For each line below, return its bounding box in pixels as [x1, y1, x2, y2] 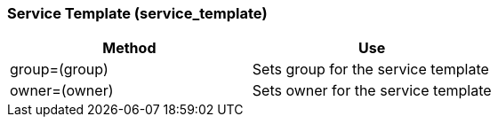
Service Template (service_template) [7, 4, 268, 22]
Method [102, 39, 157, 58]
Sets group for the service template [252, 60, 489, 79]
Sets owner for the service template [252, 81, 492, 100]
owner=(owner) [10, 81, 114, 100]
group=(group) [10, 60, 108, 79]
